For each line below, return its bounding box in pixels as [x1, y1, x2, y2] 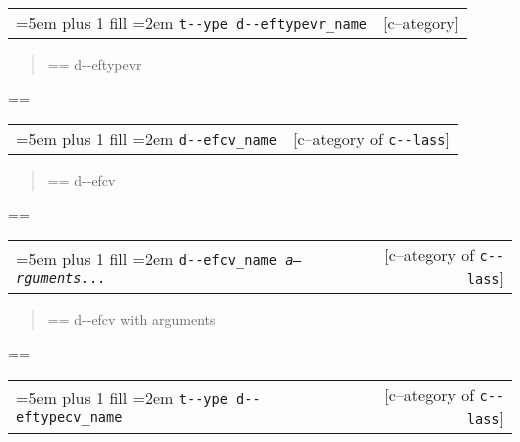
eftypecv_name [16, 409, 123, 426]
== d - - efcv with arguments [47, 309, 216, 330]
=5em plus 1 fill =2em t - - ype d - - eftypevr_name [16, 11, 368, 34]
